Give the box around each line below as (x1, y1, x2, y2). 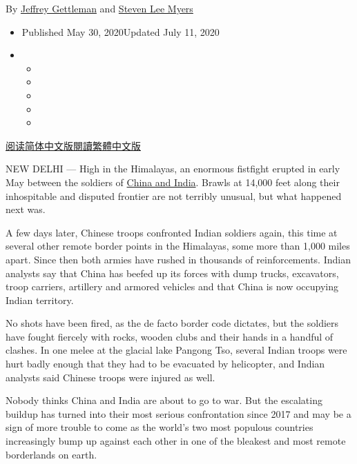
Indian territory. (6, 292, 74, 307)
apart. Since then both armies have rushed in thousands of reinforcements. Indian (6, 252, 351, 266)
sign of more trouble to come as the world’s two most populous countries (6, 420, 313, 434)
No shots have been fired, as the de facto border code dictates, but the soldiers (6, 316, 339, 330)
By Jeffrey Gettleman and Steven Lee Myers (6, 1, 193, 15)
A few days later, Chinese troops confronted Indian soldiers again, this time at (6, 225, 338, 239)
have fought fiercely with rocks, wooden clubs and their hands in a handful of (6, 329, 334, 343)
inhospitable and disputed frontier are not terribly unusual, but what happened (6, 188, 342, 203)
